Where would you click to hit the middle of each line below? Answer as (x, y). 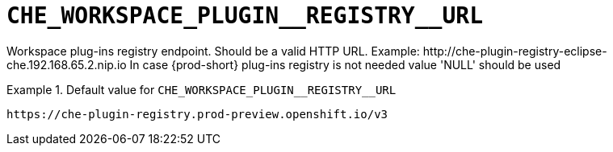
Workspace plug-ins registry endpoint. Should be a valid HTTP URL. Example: (213, 51)
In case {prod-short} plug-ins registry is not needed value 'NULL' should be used (345, 64)
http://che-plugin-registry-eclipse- (515, 51)
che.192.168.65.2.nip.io (67, 64)
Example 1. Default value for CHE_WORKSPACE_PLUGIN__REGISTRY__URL (202, 89)
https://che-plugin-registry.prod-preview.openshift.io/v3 (197, 114)
